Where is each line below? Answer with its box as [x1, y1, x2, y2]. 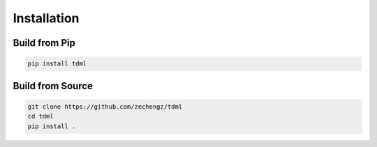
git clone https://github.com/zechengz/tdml [27, 102, 183, 111]
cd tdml [27, 112, 54, 121]
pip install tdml [27, 60, 87, 68]
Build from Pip [13, 37, 76, 49]
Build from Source [13, 80, 94, 92]
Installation [13, 10, 80, 26]
